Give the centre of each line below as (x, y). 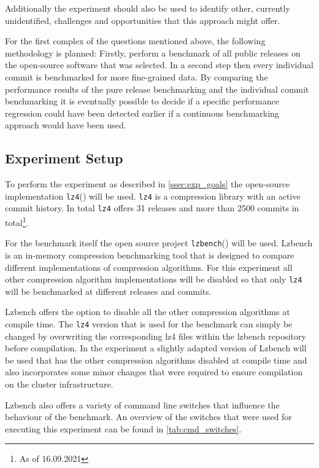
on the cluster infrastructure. (59, 384)
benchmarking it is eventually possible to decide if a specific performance (142, 101)
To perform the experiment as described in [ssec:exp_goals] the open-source (148, 184)
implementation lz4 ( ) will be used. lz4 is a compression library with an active (153, 196)
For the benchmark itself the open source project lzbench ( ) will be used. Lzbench (159, 243)
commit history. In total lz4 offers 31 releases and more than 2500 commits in (152, 208)
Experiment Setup (64, 158)
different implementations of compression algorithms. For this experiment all (149, 267)
